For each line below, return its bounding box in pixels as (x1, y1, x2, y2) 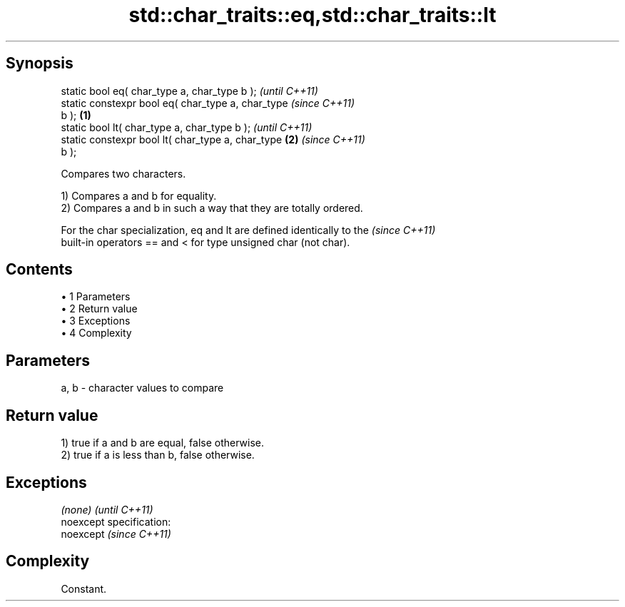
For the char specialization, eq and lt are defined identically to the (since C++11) (61, 223, 436, 236)
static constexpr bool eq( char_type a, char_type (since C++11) (61, 96, 355, 109)
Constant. (61, 582, 107, 595)
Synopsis (6, 54, 73, 73)
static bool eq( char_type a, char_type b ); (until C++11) (61, 84, 318, 97)
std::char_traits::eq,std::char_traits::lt (128, 3, 497, 27)
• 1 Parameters (61, 290, 131, 303)
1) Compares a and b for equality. (61, 189, 217, 202)
